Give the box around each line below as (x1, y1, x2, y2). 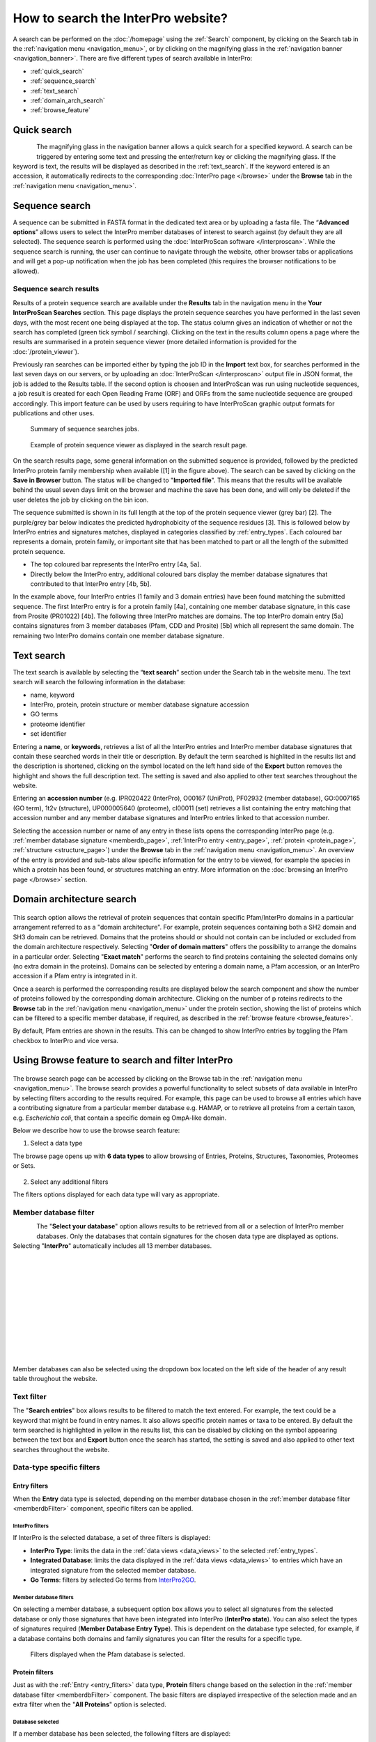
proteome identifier (30, 720, 86, 728)
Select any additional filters (30, 1178, 109, 1186)
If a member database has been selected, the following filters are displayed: (13, 1729, 231, 1738)
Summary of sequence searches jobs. (30, 425, 139, 433)
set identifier (30, 730, 67, 738)
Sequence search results (13, 284, 100, 294)
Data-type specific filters (13, 1463, 100, 1472)
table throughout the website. (13, 1374, 97, 1382)
